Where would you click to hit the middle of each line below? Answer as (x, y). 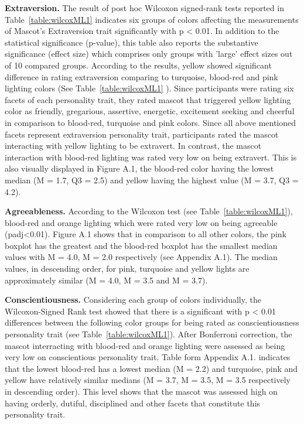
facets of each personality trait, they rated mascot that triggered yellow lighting (148, 99)
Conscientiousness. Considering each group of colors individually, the (133, 300)
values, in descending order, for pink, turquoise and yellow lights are (127, 269)
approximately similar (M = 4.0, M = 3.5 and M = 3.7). (106, 280)
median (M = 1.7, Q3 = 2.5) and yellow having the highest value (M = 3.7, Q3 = (152, 179)
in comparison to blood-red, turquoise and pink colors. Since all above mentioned (151, 122)
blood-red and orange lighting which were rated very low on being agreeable (141, 222)
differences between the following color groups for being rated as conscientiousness (152, 322)
